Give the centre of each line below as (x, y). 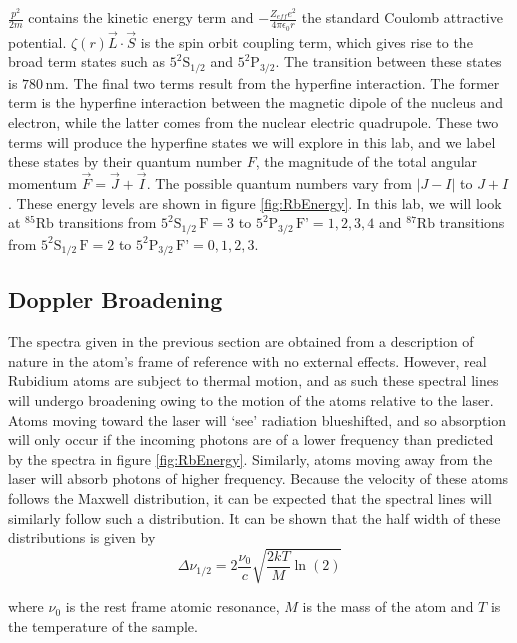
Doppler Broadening (115, 299)
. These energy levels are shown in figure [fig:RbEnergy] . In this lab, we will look (255, 202)
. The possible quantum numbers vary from (279, 182)
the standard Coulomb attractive (402, 17)
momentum (42, 182)
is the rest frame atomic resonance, (172, 606)
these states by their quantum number (125, 161)
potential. (37, 41)
